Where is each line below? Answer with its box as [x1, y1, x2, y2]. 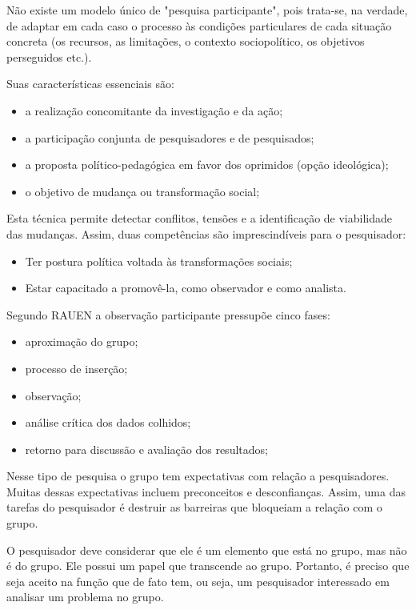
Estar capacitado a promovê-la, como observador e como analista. [25, 279, 346, 296]
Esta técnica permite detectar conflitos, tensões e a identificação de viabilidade [6, 210, 392, 227]
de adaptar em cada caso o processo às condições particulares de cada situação [6, 17, 392, 34]
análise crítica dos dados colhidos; [25, 414, 191, 431]
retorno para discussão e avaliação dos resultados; [25, 440, 268, 457]
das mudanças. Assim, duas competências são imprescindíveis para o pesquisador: [6, 225, 406, 242]
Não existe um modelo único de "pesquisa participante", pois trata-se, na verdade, [6, 2, 408, 18]
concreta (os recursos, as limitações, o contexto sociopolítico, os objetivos [6, 33, 365, 50]
